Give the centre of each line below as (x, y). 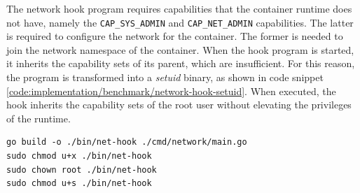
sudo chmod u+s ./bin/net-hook (79, 184)
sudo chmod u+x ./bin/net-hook (79, 156)
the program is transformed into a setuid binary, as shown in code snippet (165, 77)
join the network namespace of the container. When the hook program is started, (180, 49)
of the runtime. (39, 118)
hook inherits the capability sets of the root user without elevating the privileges (179, 105)
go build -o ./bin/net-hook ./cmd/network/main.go (127, 142)
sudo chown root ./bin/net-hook (82, 170)
